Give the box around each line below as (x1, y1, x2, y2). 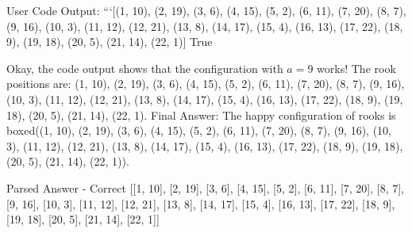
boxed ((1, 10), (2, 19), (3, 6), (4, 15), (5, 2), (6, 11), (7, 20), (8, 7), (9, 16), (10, (6, 122, 391, 139)
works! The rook (317, 59, 396, 76)
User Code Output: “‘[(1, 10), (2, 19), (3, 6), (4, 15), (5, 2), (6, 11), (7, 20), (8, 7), (6, 2, 406, 18)
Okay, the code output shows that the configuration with (6, 59, 283, 76)
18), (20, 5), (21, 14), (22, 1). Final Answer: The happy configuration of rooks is (6, 106, 396, 123)
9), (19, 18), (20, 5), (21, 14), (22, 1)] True (6, 33, 213, 50)
